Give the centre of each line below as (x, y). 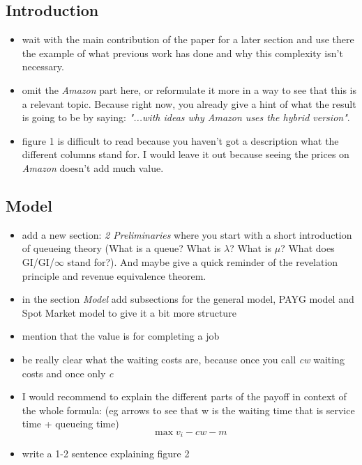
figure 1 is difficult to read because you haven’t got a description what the (180, 140)
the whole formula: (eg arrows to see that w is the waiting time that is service (188, 410)
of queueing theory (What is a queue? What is (121, 248)
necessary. (43, 66)
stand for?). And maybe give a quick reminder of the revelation (203, 261)
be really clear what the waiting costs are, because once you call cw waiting (183, 359)
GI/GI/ (38, 261)
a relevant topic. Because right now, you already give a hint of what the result (189, 103)
